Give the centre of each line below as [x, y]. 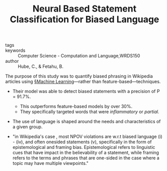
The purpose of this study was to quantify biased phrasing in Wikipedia [79, 76]
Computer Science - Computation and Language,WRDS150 [79, 56]
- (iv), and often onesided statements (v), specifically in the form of [82, 142]
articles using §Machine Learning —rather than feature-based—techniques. [83, 81]
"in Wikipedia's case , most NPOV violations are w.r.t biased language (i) [87, 137]
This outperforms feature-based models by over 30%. [76, 107]
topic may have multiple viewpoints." [51, 163]
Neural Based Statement [85, 9]
